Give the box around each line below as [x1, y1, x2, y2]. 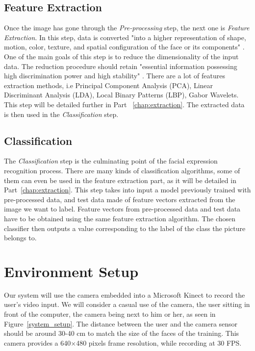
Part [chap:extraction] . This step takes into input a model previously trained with [4, 185, 251, 195]
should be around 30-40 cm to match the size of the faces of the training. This [4, 328, 239, 338]
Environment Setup [4, 261, 139, 281]
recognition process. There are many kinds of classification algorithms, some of [4, 165, 240, 175]
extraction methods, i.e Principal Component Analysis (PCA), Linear [4, 80, 213, 90]
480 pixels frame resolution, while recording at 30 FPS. [76, 337, 242, 348]
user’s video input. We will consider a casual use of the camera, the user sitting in [4, 299, 250, 309]
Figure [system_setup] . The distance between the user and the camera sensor [4, 318, 238, 328]
